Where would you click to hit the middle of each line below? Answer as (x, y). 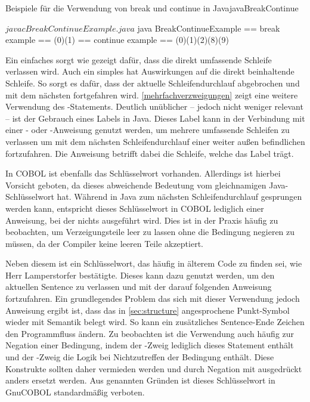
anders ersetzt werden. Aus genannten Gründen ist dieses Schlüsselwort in (140, 380)
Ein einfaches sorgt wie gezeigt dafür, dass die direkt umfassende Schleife (139, 59)
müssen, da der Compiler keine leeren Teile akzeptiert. (104, 243)
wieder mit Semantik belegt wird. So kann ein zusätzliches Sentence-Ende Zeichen (155, 322)
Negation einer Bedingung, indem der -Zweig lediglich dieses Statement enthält (150, 345)
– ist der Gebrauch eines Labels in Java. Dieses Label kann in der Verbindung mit (155, 118)
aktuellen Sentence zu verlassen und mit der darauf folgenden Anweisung (139, 287)
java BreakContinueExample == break (209, 28)
